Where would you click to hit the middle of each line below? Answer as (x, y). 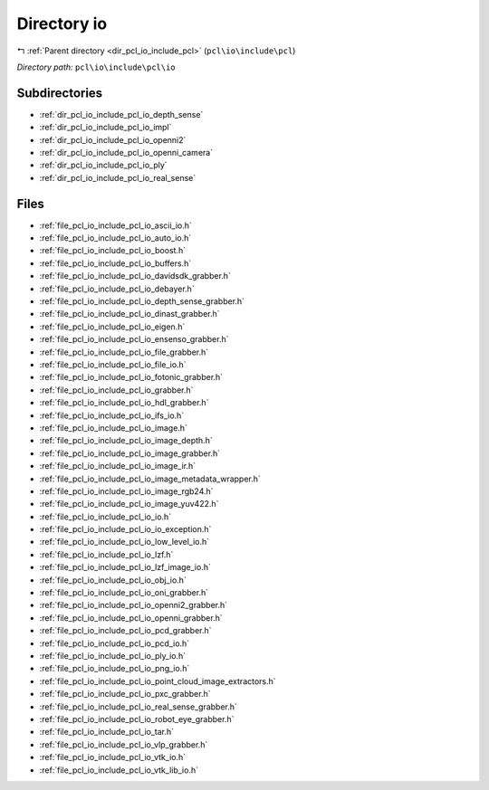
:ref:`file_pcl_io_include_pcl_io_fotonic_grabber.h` (131, 377)
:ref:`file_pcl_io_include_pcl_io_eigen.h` (112, 327)
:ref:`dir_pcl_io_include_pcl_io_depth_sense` (121, 114)
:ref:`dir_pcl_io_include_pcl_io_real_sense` (118, 177)
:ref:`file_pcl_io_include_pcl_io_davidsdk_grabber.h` (135, 276)
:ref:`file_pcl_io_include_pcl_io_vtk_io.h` (113, 757)
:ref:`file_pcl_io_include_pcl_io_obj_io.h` (113, 580)
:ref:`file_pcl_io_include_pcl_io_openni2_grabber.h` (134, 605)
